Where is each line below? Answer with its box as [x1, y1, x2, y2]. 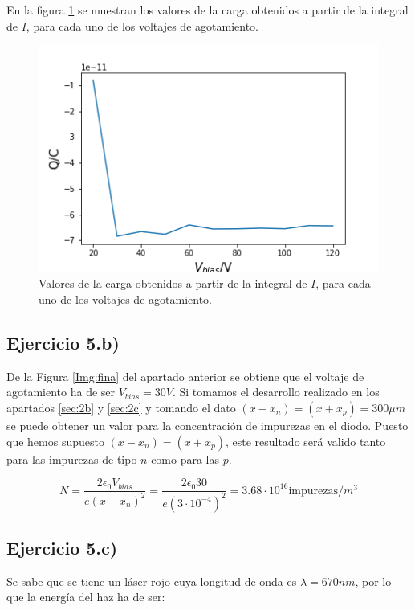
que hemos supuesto [6, 432, 104, 449]
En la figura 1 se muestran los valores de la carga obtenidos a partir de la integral [6, 2, 409, 18]
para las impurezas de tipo [6, 450, 137, 467]
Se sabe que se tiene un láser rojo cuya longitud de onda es [6, 572, 297, 589]
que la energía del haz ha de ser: [6, 588, 165, 605]
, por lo [355, 572, 392, 589]
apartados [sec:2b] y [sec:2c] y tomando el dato [6, 399, 236, 416]
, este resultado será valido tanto [225, 432, 386, 449]
